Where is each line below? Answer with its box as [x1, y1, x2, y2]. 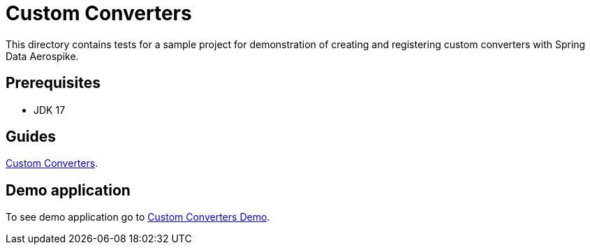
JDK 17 [34, 103, 66, 116]
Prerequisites [6, 74, 101, 92]
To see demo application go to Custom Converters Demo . [6, 211, 270, 223]
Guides [6, 128, 57, 146]
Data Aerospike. [6, 50, 79, 62]
